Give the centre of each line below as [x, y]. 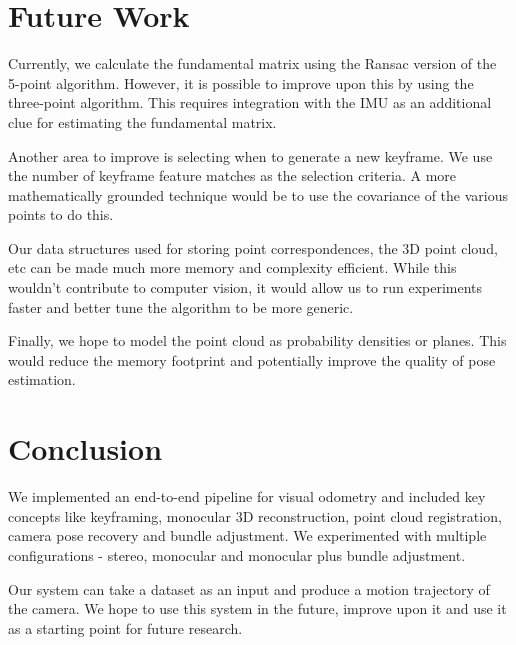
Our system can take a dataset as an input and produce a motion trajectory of [249, 588]
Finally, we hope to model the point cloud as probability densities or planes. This [257, 340]
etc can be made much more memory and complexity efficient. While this [232, 267]
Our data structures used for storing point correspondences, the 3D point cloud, [253, 247]
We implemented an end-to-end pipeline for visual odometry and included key [247, 496]
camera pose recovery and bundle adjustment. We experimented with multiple [247, 535]
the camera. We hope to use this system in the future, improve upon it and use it [257, 608]
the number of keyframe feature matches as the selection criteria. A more [232, 175]
